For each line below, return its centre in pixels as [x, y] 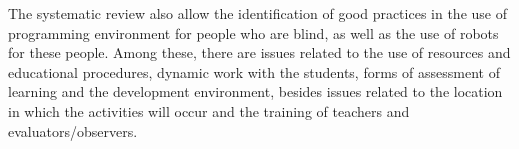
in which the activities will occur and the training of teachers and [209, 110]
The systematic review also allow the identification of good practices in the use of [257, 13]
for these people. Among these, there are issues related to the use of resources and [259, 52]
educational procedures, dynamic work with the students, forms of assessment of [254, 71]
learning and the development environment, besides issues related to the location [255, 91]
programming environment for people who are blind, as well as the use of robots [253, 32]
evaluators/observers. [73, 130]
